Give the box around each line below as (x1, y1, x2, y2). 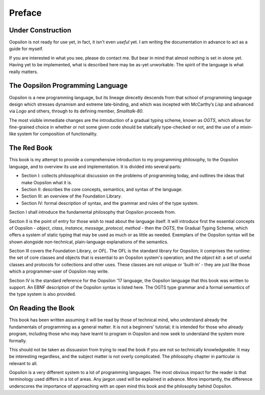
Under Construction (9, 26, 71, 34)
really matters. (9, 69, 38, 75)
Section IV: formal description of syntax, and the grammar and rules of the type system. (21, 200, 199, 206)
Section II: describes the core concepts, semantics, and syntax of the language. (21, 186, 183, 192)
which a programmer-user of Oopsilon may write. (9, 268, 109, 275)
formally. (9, 338, 27, 343)
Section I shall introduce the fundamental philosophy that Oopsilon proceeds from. (9, 209, 176, 215)
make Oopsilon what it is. (21, 179, 72, 185)
